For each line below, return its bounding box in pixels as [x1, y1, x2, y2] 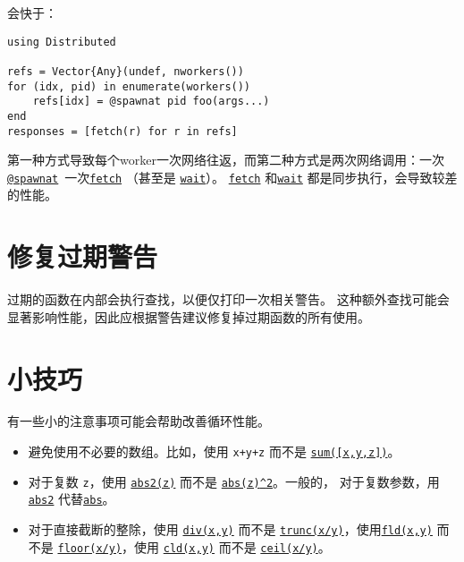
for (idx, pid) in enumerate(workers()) [7, 80, 251, 93]
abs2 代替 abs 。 [28, 490, 115, 508]
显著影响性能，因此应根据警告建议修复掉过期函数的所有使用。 [7, 307, 370, 326]
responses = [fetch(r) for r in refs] [7, 124, 238, 138]
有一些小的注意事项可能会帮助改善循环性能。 [7, 412, 270, 430]
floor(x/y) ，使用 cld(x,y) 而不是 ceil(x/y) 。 [57, 537, 331, 556]
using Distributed [7, 35, 116, 48]
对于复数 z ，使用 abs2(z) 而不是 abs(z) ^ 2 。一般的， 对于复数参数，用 [28, 472, 440, 490]
